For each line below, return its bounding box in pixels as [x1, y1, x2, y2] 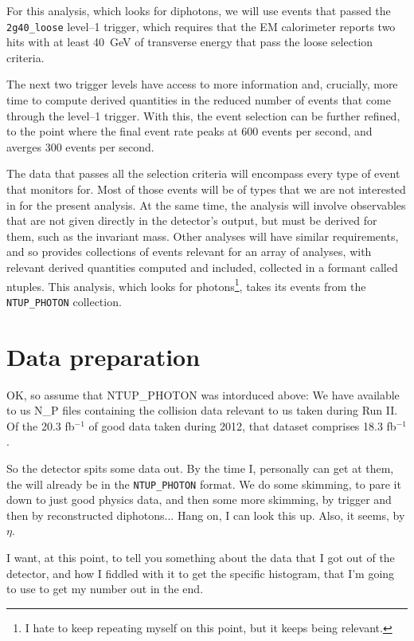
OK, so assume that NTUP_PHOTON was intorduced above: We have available [6, 386, 400, 403]
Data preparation [6, 340, 201, 372]
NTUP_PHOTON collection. [6, 293, 122, 309]
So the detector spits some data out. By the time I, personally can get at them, [6, 459, 394, 476]
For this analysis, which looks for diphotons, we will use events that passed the [6, 2, 391, 18]
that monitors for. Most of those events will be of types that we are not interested [6, 181, 406, 197]
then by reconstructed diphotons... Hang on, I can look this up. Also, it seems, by [6, 506, 405, 523]
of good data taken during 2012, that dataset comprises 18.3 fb [88, 417, 396, 434]
